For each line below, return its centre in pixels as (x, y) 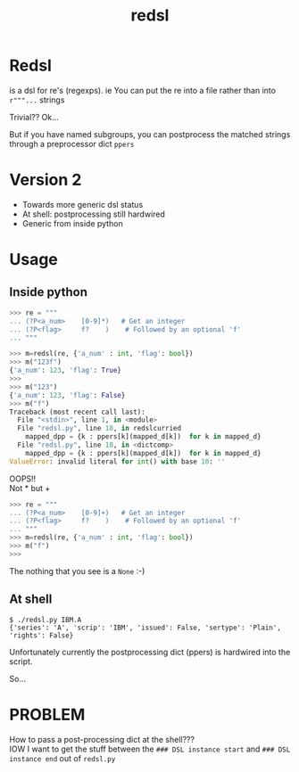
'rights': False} (42, 635)
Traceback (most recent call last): (77, 412)
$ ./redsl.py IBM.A (46, 620)
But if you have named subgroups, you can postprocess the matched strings (150, 134)
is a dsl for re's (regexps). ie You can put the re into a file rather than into (143, 90)
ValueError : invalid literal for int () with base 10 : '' (117, 461)
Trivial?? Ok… (34, 117)
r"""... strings (37, 100)
